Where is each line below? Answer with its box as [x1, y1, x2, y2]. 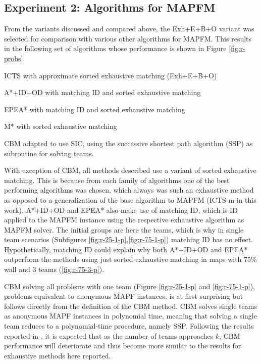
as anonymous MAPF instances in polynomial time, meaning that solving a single [4, 310, 257, 321]
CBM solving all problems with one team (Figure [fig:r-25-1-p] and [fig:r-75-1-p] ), [4, 281, 255, 291]
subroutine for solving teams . [4, 148, 94, 158]
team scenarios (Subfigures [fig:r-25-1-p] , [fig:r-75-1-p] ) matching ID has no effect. [4, 234, 253, 245]
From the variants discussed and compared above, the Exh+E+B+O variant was [4, 23, 254, 34]
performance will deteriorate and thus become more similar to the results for [4, 340, 241, 351]
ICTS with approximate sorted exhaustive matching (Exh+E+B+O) [4, 70, 217, 80]
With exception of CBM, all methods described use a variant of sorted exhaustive [4, 165, 256, 175]
